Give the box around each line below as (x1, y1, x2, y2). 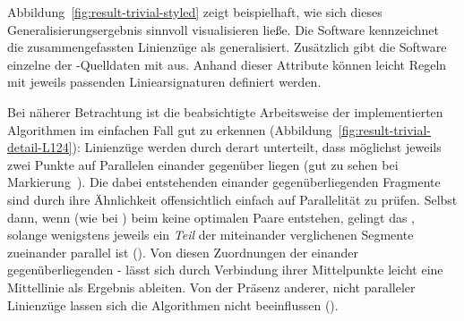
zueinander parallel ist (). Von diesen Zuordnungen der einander (7, 242, 359, 261)
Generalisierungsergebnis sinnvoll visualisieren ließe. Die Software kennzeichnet (7, 20, 440, 38)
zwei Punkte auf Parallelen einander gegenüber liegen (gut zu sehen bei (7, 155, 399, 173)
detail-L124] (7, 138, 73, 156)
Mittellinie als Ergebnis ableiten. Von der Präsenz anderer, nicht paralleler (7, 277, 416, 296)
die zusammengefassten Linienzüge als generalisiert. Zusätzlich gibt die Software (7, 38, 447, 56)
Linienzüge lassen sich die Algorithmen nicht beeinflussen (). (7, 295, 339, 314)
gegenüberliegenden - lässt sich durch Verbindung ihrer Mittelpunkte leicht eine (7, 260, 443, 279)
